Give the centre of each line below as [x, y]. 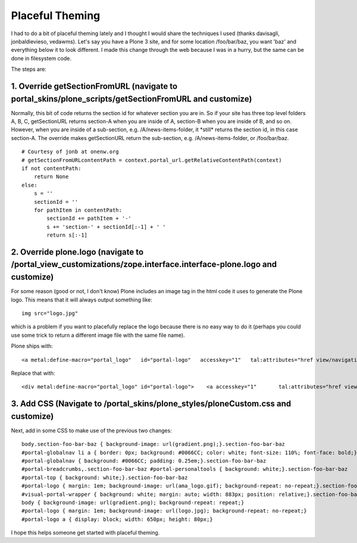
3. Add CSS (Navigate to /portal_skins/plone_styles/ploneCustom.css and [151, 404]
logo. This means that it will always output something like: [82, 300]
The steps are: [29, 69]
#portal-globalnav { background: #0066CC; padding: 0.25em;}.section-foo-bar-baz [144, 461]
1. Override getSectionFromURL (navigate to [94, 86]
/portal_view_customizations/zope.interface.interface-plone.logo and [144, 264]
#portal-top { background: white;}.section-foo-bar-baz [105, 477]
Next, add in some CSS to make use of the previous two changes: [91, 430]
